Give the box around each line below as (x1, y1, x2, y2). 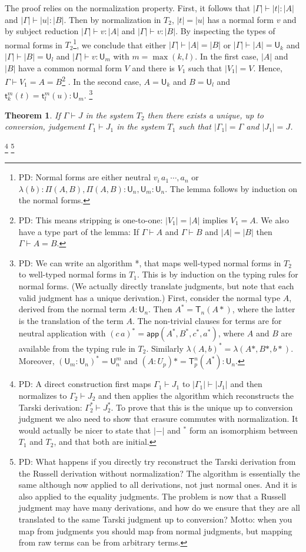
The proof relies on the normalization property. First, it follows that (5, 2, 251, 14)
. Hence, (253, 61, 282, 74)
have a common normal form (18, 61, 122, 74)
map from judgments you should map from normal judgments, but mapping (18, 524, 292, 537)
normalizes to (18, 389, 67, 401)
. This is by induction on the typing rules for (137, 268, 298, 280)
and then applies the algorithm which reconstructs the (98, 389, 294, 401)
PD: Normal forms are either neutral (18, 171, 151, 183)
